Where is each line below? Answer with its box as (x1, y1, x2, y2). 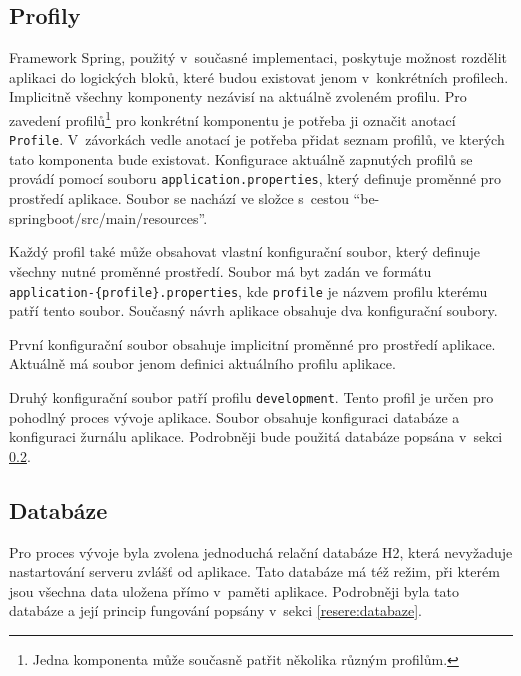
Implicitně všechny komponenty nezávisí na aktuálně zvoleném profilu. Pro (9, 86, 467, 107)
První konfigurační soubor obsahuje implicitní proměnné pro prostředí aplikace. (9, 333, 496, 354)
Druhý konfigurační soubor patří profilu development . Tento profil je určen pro (9, 386, 494, 407)
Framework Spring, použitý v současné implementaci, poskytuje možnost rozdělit (9, 47, 508, 68)
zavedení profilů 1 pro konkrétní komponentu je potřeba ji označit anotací (9, 106, 456, 130)
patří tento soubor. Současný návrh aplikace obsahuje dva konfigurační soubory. (9, 300, 498, 321)
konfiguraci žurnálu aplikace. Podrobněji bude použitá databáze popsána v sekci (9, 426, 503, 447)
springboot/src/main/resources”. (9, 207, 208, 228)
